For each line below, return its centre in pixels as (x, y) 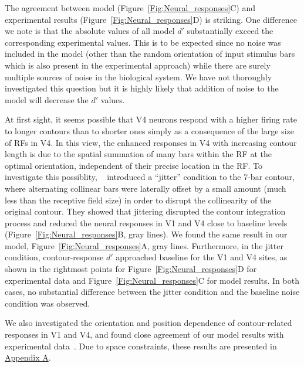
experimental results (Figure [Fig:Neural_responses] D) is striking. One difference (151, 19)
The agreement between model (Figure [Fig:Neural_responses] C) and (130, 8)
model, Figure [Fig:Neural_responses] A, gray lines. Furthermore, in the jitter (144, 245)
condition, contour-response (54, 257)
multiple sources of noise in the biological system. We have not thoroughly (139, 77)
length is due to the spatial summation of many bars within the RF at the (138, 154)
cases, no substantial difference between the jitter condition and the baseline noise (152, 292)
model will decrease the (47, 99)
